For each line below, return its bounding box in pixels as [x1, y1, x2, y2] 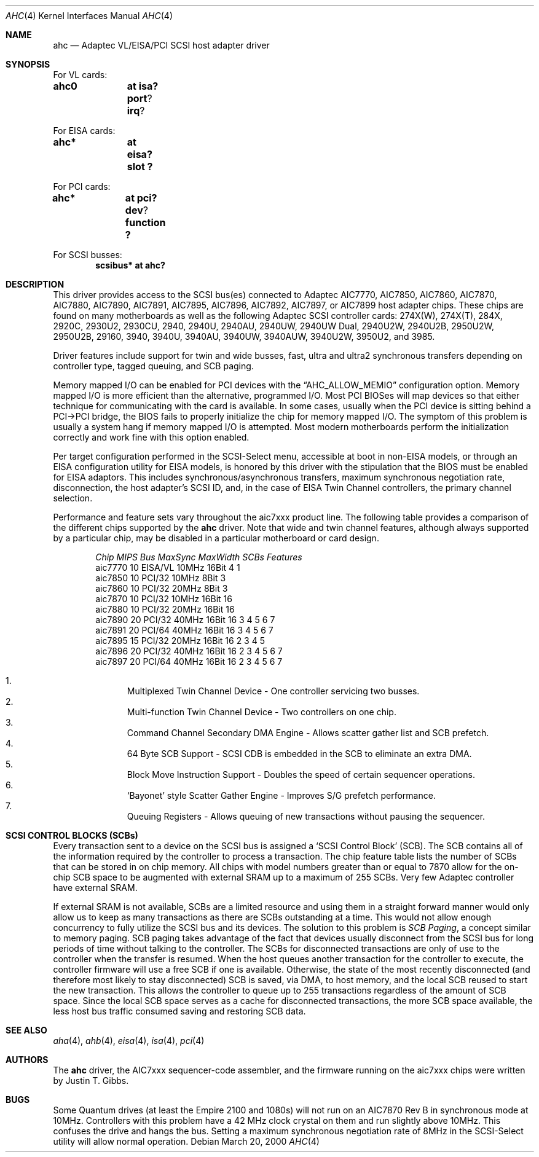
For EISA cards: [53, 125, 116, 136]
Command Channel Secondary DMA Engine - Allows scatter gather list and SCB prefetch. [127, 728, 489, 738]
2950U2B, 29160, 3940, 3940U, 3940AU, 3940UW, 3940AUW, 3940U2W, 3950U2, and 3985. [53, 331, 435, 342]
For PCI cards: [53, 181, 111, 192]
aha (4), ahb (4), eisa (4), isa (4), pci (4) [53, 1035, 205, 1046]
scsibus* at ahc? [95, 260, 165, 270]
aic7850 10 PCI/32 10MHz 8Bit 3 [95, 573, 226, 583]
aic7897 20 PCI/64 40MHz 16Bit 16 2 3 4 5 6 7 [95, 656, 283, 667]
